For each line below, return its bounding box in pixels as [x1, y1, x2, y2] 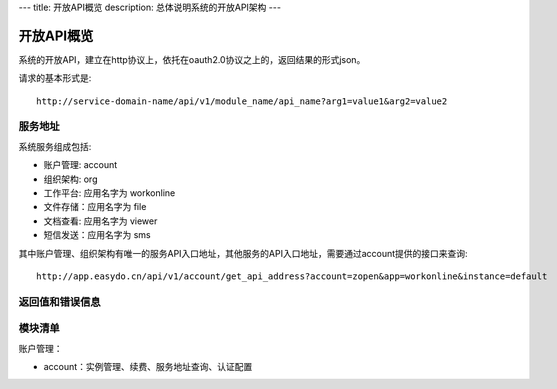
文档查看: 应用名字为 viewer [43, 215, 158, 227]
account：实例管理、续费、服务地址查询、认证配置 [43, 361, 253, 373]
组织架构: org [43, 173, 98, 185]
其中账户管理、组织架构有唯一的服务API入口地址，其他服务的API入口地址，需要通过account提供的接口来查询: [18, 247, 469, 259]
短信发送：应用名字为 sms [43, 229, 151, 241]
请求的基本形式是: [18, 72, 92, 84]
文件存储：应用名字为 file [43, 201, 147, 213]
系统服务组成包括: [18, 140, 92, 152]
